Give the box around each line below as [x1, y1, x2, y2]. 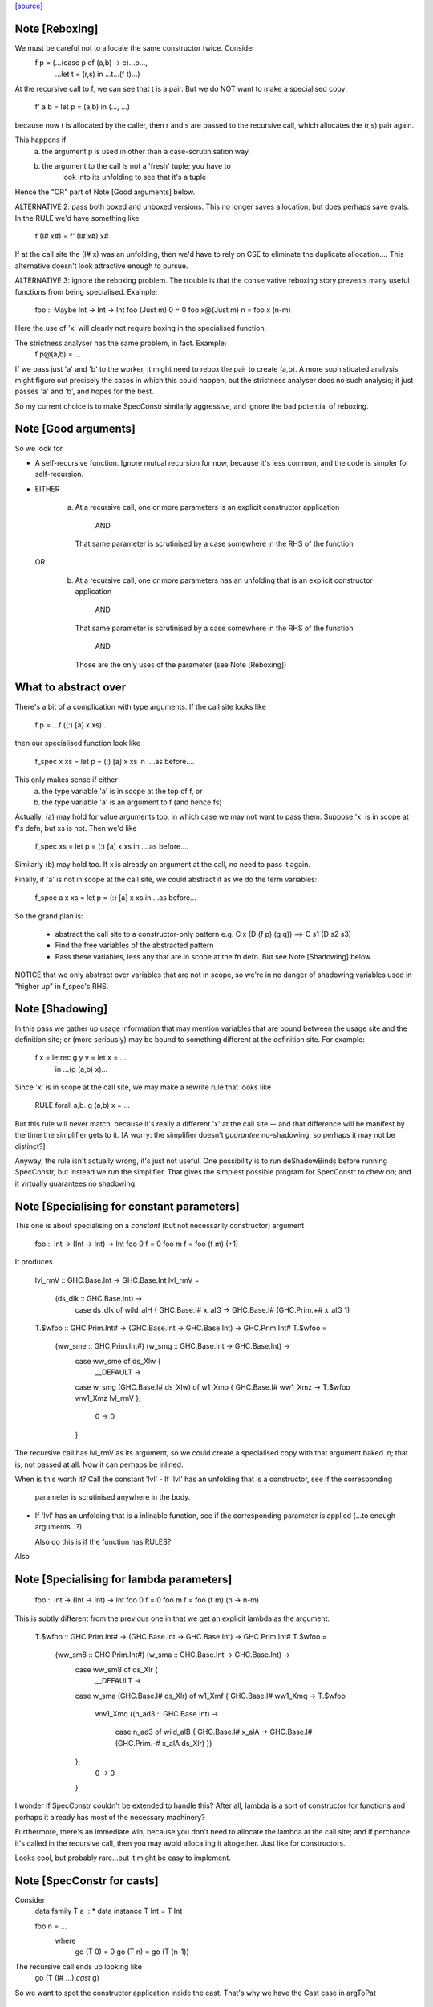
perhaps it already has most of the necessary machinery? [14, 1812, 205, 1822]
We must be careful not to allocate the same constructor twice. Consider [14, 43, 256, 52]
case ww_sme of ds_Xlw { [75, 1356, 161, 1366]
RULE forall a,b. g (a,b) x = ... [34, 1101, 131, 1110]
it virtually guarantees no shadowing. [14, 1179, 137, 1188]
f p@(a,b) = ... [34, 349, 81, 359]
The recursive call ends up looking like [14, 1961, 142, 1971]
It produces [14, 1257, 53, 1267]
